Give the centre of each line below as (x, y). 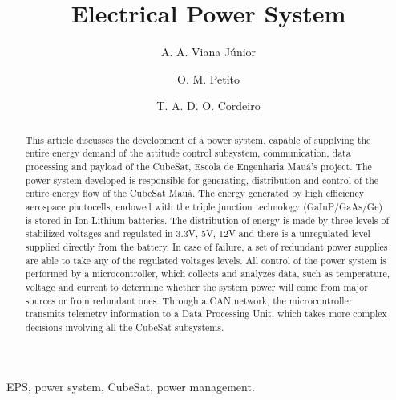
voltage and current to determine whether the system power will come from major (196, 286)
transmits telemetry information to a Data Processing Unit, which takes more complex (206, 314)
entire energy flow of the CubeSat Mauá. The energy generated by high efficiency (195, 193)
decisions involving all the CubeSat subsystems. (125, 327)
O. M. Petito (208, 78)
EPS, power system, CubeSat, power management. (131, 386)
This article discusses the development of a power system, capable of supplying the (198, 139)
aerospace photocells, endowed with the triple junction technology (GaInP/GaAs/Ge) (204, 206)
